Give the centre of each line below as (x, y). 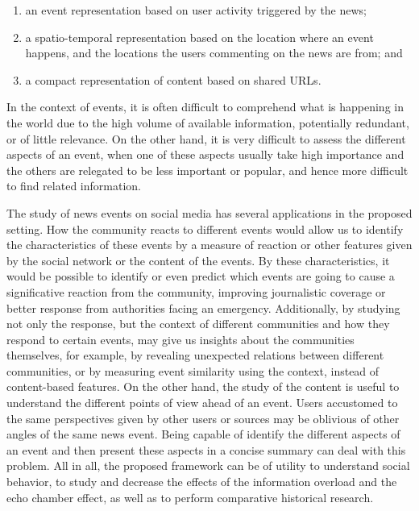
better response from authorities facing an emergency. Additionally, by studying (203, 307)
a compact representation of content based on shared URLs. (173, 79)
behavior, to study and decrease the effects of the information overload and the (202, 482)
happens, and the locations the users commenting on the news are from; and (214, 53)
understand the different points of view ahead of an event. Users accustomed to (202, 403)
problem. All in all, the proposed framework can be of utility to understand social (208, 465)
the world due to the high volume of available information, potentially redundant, (208, 122)
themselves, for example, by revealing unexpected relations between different (195, 355)
